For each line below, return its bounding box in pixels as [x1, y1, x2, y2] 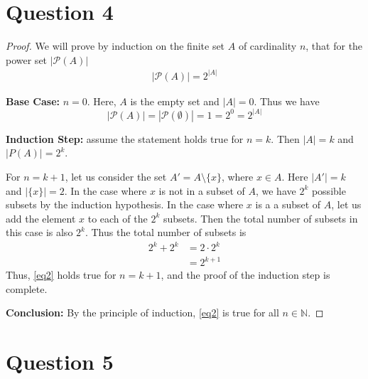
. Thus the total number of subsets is [85, 225, 247, 240]
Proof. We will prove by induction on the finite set [6, 38, 225, 53]
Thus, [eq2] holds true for [6, 267, 117, 282]
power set [6, 52, 48, 67]
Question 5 [6, 347, 114, 375]
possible [311, 183, 346, 198]
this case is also [6, 225, 73, 240]
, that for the [305, 38, 363, 53]
